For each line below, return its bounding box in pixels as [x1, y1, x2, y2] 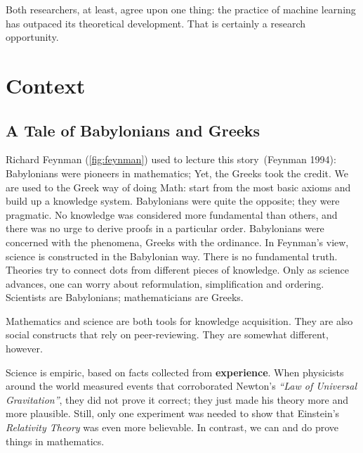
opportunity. [6, 30, 59, 44]
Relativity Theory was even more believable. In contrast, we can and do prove [6, 420, 339, 435]
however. [6, 341, 43, 356]
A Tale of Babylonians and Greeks [6, 119, 260, 141]
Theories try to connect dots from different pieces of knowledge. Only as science [6, 262, 349, 277]
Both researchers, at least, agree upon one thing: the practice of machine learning [6, 2, 356, 16]
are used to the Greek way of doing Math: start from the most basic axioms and [6, 179, 351, 194]
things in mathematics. [6, 433, 105, 448]
